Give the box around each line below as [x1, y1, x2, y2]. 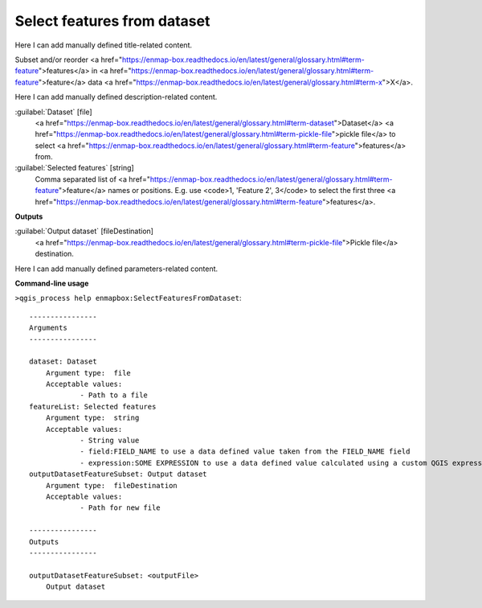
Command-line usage [14, 278, 89, 288]
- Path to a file [80, 391, 149, 400]
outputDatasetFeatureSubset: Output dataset [29, 470, 208, 479]
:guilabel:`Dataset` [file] [14, 107, 92, 117]
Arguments [29, 323, 67, 333]
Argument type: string [45, 413, 140, 422]
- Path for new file [80, 503, 161, 512]
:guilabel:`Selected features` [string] [14, 163, 134, 173]
